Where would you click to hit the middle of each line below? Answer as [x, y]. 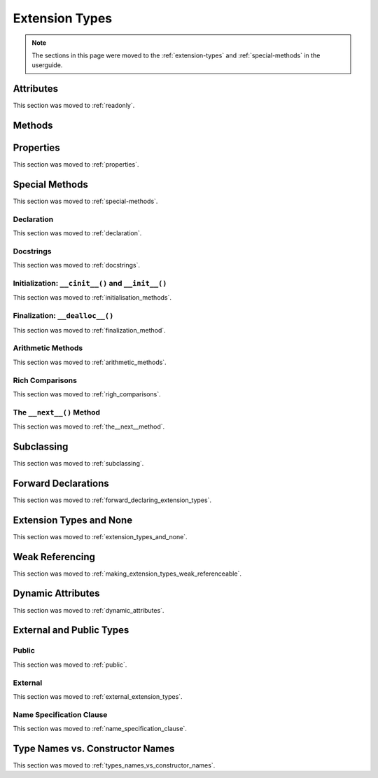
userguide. [47, 65]
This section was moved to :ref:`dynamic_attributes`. [89, 610]
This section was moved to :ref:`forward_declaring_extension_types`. [112, 500]
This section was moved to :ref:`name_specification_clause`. [100, 729]
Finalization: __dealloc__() [63, 316]
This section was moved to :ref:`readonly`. [74, 106]
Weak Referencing [54, 557]
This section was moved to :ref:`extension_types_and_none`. [100, 536]
